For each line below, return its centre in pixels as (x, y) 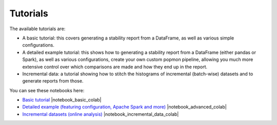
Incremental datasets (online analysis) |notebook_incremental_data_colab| (101, 114)
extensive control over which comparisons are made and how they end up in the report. (115, 67)
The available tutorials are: (37, 29)
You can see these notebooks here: (47, 90)
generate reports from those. (53, 81)
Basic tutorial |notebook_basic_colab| (62, 100)
